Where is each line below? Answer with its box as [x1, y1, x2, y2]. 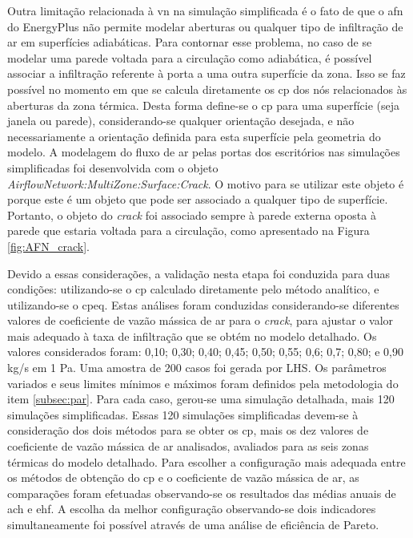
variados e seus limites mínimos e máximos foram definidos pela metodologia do [7, 374, 399, 391]
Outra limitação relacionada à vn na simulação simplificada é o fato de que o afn [7, 2, 403, 18]
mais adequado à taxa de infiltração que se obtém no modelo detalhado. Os [7, 327, 377, 344]
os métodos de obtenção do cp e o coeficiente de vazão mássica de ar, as [7, 469, 359, 486]
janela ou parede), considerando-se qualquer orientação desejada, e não [7, 112, 355, 129]
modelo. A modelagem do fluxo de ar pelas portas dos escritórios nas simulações [7, 144, 400, 160]
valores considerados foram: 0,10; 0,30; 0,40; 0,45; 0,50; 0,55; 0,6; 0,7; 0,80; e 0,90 [7, 343, 404, 360]
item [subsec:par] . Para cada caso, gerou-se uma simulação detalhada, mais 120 [7, 390, 395, 407]
